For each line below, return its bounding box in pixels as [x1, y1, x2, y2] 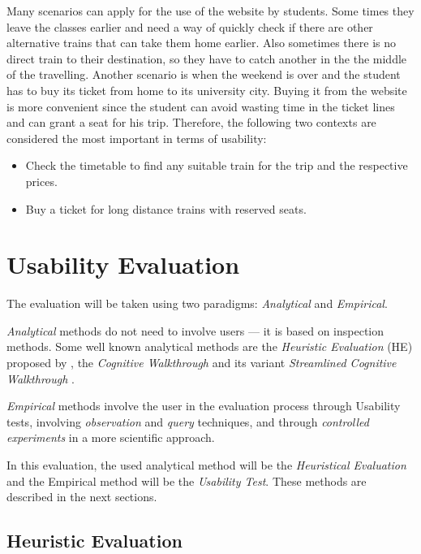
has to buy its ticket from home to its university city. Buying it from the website [6, 81, 407, 98]
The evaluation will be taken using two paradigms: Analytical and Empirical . [6, 295, 388, 312]
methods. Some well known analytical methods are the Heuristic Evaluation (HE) [6, 338, 413, 355]
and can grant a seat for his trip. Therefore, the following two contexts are [6, 114, 376, 131]
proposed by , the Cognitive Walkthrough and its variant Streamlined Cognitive [6, 354, 397, 371]
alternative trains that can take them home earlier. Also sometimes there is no [6, 34, 397, 51]
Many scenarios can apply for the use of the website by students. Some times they [6, 2, 415, 19]
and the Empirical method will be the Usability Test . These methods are [6, 472, 367, 489]
